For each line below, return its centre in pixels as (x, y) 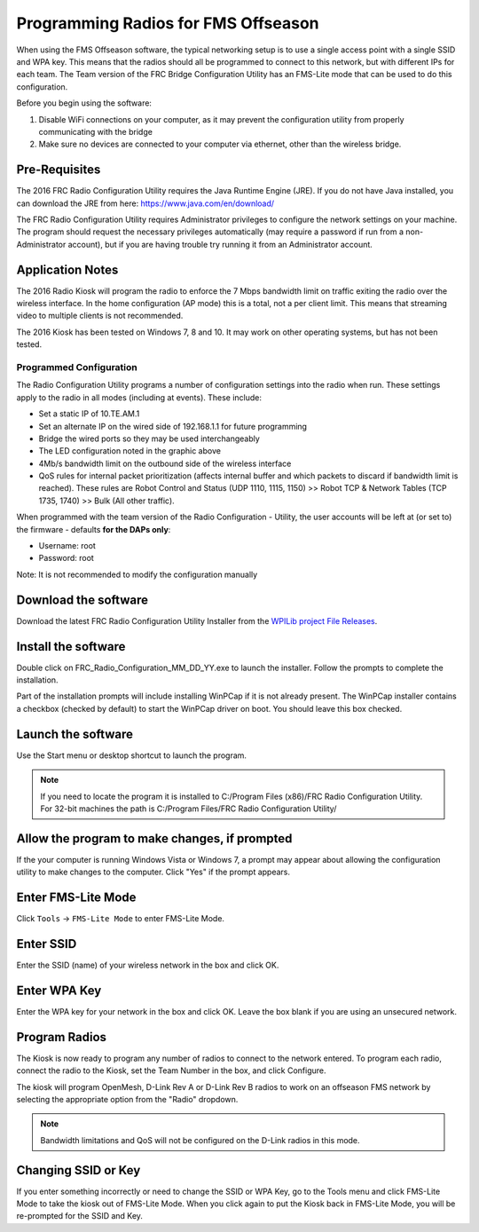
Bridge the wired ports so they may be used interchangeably (149, 438)
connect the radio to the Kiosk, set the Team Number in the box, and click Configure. (171, 1070)
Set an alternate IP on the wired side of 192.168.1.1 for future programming (173, 426)
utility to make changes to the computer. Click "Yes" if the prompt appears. (153, 872)
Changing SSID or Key (79, 1170)
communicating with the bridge (95, 131)
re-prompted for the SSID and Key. (80, 1216)
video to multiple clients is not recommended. (100, 316)
